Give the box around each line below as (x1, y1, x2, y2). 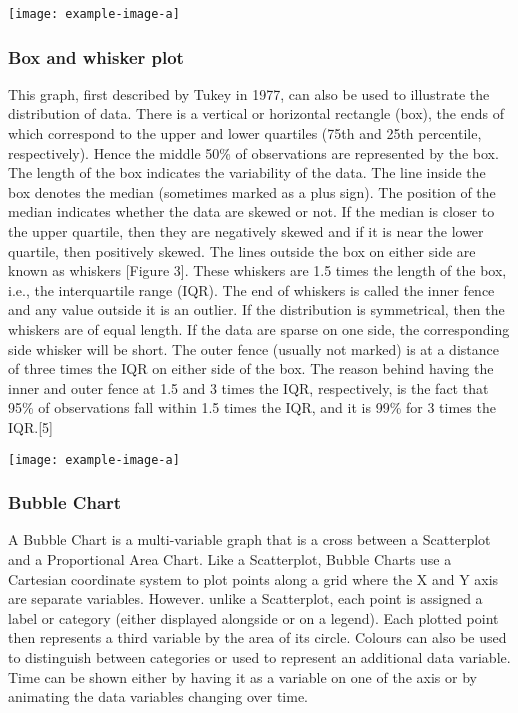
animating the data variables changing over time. (8, 686, 308, 707)
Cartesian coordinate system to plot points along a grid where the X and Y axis (8, 568, 499, 589)
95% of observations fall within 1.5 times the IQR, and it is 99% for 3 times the (8, 397, 496, 418)
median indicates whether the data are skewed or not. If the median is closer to (8, 201, 495, 222)
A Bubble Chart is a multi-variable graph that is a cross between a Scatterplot (8, 529, 491, 550)
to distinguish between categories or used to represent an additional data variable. (8, 647, 511, 667)
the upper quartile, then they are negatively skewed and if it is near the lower (8, 221, 484, 242)
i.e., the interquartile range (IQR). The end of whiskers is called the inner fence (8, 279, 495, 300)
